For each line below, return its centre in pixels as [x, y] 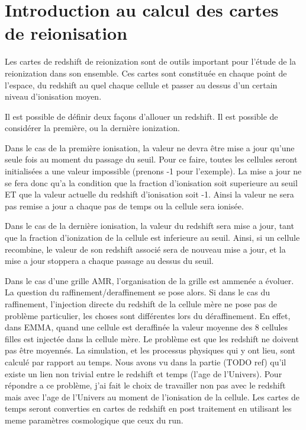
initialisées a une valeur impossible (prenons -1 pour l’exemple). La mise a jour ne [153, 171]
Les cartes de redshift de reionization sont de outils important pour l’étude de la [150, 61]
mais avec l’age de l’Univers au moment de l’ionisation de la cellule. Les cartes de [152, 396]
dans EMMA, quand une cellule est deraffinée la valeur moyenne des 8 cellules [146, 327]
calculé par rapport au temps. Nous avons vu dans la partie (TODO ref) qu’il [146, 361]
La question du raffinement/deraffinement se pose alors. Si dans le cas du [137, 292]
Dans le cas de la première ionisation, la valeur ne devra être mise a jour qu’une [150, 147]
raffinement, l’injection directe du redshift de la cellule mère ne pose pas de [141, 304]
